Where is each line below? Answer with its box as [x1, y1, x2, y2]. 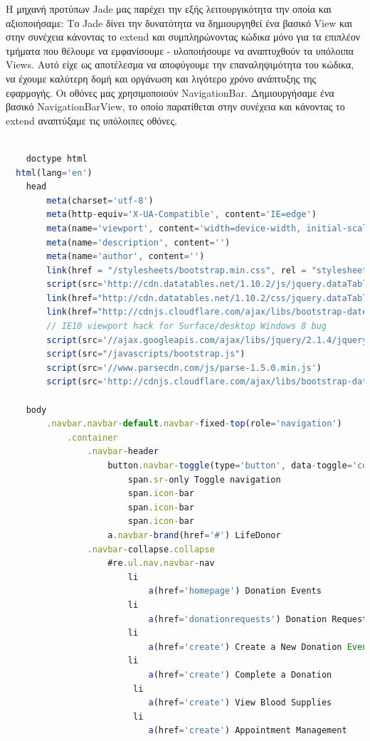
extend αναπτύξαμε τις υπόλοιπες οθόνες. [6, 112, 177, 127]
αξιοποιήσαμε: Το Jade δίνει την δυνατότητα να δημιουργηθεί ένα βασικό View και [6, 15, 353, 30]
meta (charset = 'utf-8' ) [46, 195, 154, 206]
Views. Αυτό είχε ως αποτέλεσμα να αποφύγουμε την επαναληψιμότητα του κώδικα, [6, 57, 354, 72]
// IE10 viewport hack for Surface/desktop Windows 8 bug [46, 321, 327, 332]
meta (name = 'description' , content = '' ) [46, 237, 231, 248]
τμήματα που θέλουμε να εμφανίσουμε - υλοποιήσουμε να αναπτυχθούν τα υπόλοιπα [6, 43, 354, 58]
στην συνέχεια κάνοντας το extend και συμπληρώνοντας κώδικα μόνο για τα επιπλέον [6, 29, 360, 44]
